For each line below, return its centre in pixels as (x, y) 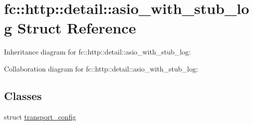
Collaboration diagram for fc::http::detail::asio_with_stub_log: (101, 68)
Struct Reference (77, 28)
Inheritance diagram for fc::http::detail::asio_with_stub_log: (98, 52)
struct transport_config (40, 116)
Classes (23, 95)
